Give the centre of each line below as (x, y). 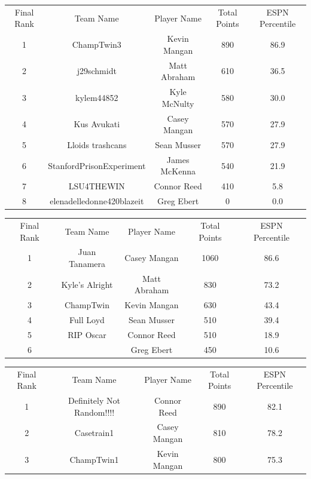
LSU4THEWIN (97, 186)
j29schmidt (97, 71)
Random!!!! (94, 412)
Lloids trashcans (97, 144)
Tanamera (87, 263)
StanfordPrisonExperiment (97, 165)
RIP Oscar (87, 334)
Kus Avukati (97, 124)
